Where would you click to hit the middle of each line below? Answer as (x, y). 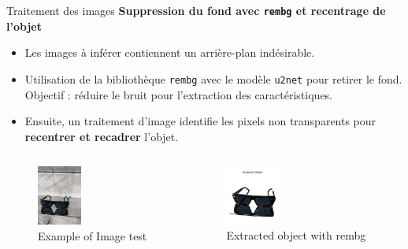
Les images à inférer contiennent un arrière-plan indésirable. (170, 52)
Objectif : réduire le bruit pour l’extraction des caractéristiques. (179, 94)
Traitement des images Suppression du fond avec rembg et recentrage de (196, 10)
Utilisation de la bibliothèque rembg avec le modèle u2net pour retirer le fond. (213, 78)
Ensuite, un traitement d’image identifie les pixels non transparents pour (200, 121)
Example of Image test (93, 235)
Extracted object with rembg (296, 235)
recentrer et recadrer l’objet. (102, 136)
